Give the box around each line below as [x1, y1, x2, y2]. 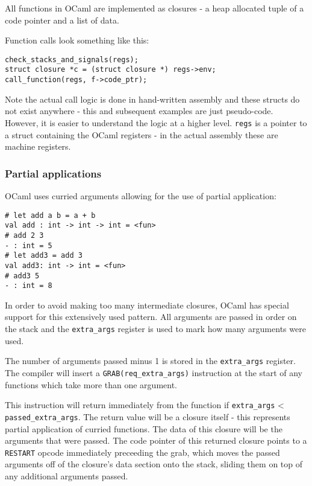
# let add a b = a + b [5, 211, 96, 220]
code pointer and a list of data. [5, 13, 119, 26]
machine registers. [5, 140, 71, 153]
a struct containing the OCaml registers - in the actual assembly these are [5, 128, 278, 141]
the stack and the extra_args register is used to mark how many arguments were [5, 322, 306, 335]
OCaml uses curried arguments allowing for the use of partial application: [5, 190, 276, 202]
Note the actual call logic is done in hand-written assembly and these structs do [5, 92, 300, 105]
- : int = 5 [5, 241, 52, 250]
